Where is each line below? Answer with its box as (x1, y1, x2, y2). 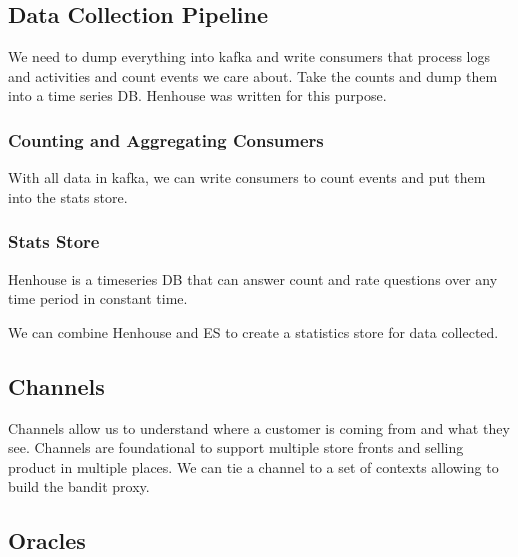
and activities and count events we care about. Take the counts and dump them (8, 65, 498, 86)
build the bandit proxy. (8, 476, 150, 497)
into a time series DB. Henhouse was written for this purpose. (8, 85, 387, 106)
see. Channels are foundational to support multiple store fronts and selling (8, 437, 464, 458)
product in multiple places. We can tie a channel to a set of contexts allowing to (8, 456, 499, 477)
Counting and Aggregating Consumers (8, 127, 324, 152)
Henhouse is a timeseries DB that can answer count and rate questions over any (8, 268, 498, 289)
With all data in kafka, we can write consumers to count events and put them (8, 167, 486, 188)
